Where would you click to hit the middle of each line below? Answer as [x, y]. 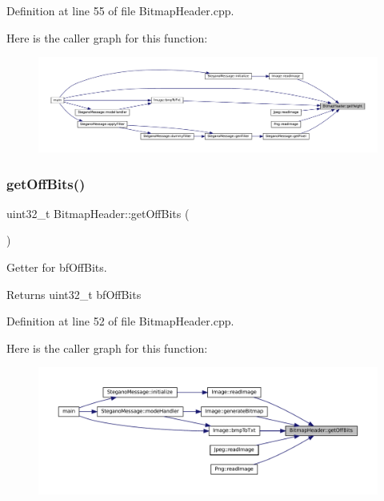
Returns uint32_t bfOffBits [74, 294]
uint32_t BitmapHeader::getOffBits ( [98, 213]
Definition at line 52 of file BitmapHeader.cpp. [120, 321]
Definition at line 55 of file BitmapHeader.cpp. [120, 10]
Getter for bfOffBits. [57, 267]
